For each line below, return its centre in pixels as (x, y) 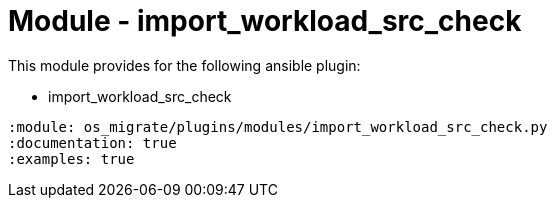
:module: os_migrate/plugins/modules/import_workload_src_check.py (278, 126)
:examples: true (71, 158)
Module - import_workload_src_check (265, 21)
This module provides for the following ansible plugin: (184, 65)
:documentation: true (92, 142)
